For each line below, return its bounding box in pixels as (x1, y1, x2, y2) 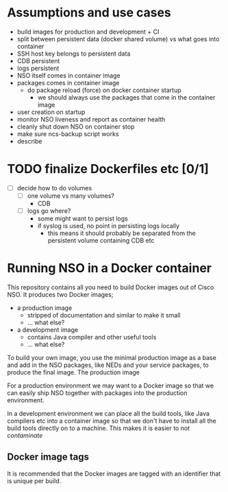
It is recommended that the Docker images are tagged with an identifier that (7, 469, 221, 478)
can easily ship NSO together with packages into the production (7, 389, 188, 396)
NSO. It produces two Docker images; (7, 291, 114, 298)
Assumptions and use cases (7, 5, 171, 21)
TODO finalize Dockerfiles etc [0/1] (7, 161, 209, 177)
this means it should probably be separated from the (47, 229, 197, 238)
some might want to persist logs (37, 214, 128, 223)
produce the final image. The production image (7, 368, 140, 376)
